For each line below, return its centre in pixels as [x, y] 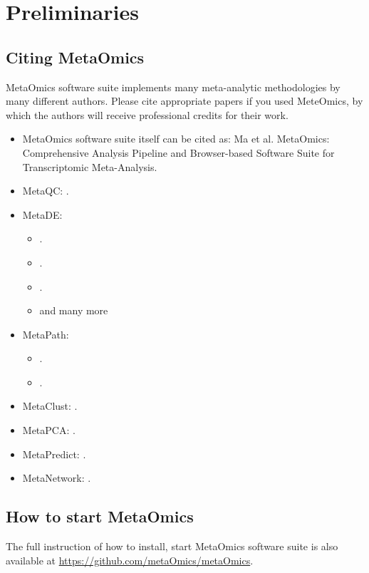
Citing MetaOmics [75, 57]
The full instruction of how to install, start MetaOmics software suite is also [172, 546]
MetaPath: [46, 334]
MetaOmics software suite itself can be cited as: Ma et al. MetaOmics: [176, 139]
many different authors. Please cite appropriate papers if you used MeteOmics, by [184, 101]
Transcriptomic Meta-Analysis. [90, 166]
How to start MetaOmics [100, 516]
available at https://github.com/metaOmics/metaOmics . [130, 560]
